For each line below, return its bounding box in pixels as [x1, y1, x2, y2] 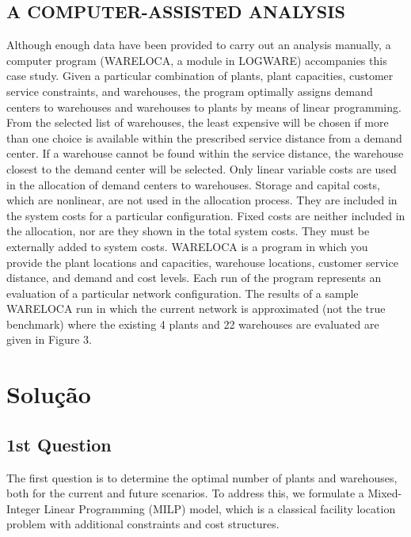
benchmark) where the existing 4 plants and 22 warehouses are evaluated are [6, 315, 379, 332]
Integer [6, 500, 40, 516]
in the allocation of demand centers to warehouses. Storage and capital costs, [6, 176, 380, 192]
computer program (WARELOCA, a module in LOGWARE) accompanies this [6, 51, 387, 68]
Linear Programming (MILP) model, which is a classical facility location [44, 500, 396, 516]
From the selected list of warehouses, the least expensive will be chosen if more [6, 114, 389, 131]
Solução [6, 378, 91, 410]
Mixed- [367, 485, 402, 501]
